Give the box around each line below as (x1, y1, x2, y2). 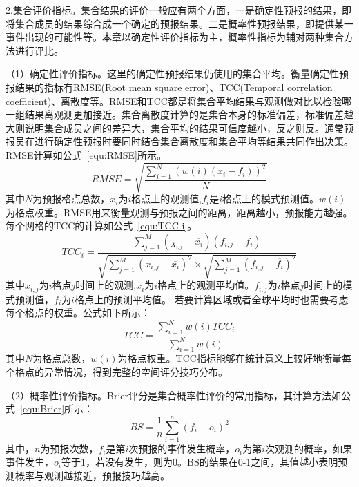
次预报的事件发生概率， (128, 441, 235, 455)
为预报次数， (40, 441, 99, 455)
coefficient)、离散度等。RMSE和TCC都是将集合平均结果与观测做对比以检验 (6, 93, 342, 108)
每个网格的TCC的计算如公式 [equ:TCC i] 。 (6, 218, 197, 233)
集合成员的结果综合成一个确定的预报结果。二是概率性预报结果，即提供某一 (14, 16, 353, 30)
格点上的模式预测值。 (222, 191, 320, 206)
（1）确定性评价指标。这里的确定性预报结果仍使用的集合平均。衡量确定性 (6, 66, 339, 81)
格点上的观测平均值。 (157, 278, 255, 292)
